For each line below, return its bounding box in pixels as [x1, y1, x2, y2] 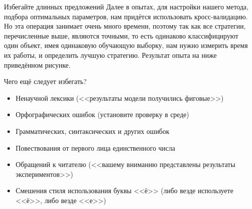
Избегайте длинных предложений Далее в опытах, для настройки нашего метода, [4, 1, 249, 11]
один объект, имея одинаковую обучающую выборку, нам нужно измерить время [4, 40, 248, 50]
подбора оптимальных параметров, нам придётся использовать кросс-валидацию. [4, 11, 248, 21]
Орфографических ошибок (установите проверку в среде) [15, 109, 189, 120]
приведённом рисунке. [4, 59, 71, 70]
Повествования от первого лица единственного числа [15, 142, 175, 153]
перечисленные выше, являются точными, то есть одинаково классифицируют [4, 30, 239, 41]
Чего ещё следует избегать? [4, 76, 87, 86]
